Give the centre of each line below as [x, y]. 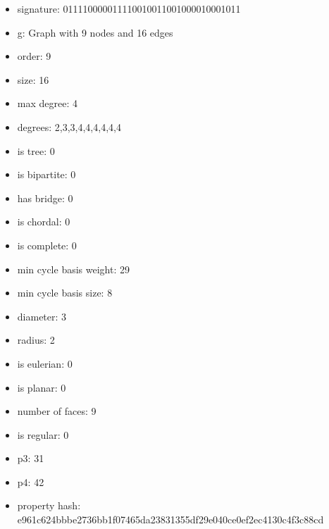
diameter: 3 [42, 316]
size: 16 [33, 79]
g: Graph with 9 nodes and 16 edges [95, 32]
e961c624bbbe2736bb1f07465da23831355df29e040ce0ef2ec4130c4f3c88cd [170, 519]
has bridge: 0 [45, 198]
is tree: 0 [36, 150]
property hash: [49, 505]
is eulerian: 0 [45, 363]
